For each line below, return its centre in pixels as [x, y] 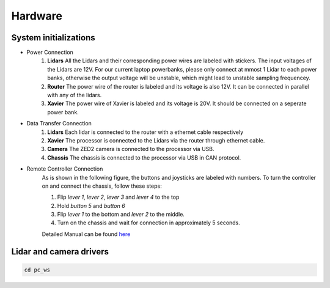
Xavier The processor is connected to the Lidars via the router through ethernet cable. [156, 140]
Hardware [37, 16]
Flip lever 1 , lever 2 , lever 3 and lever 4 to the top [118, 197]
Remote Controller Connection [65, 169]
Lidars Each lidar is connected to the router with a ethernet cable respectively [145, 132]
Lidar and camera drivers [60, 252]
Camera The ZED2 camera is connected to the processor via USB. [131, 149]
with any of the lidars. [75, 95]
